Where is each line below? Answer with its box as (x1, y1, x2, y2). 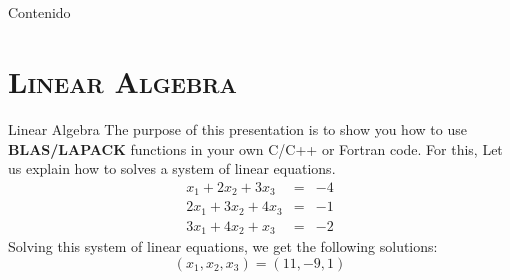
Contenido (8, 2, 71, 23)
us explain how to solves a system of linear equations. (8, 158, 336, 179)
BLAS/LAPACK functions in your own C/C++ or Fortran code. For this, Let (8, 138, 503, 159)
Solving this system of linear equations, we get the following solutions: (8, 236, 438, 257)
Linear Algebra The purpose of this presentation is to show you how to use (8, 118, 467, 139)
